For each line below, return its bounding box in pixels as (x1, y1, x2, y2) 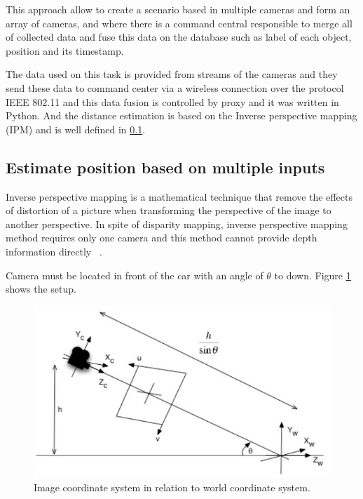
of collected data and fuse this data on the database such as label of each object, (6, 29, 352, 44)
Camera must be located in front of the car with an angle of (6, 267, 263, 282)
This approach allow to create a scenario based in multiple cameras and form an (6, 2, 350, 16)
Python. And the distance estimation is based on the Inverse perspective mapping (6, 108, 357, 123)
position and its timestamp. (6, 43, 124, 58)
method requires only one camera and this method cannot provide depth (6, 230, 317, 245)
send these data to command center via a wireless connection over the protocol (6, 80, 344, 95)
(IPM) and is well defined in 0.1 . (6, 121, 146, 136)
